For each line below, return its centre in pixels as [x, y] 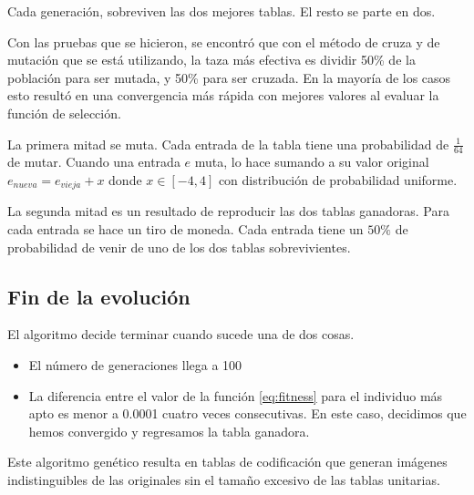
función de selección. [64, 113]
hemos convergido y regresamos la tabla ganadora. [169, 431]
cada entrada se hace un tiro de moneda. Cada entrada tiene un [185, 229]
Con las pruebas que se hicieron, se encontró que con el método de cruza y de [224, 41]
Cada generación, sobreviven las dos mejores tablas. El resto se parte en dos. [222, 11]
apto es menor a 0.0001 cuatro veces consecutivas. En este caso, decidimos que [247, 413]
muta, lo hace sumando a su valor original [312, 162]
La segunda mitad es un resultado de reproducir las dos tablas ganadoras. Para [228, 211]
